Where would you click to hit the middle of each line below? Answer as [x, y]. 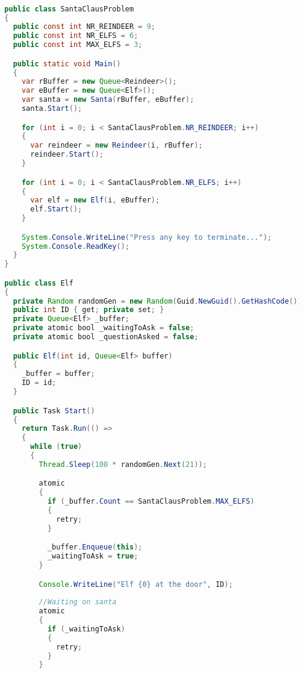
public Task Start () [54, 411]
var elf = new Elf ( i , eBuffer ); [95, 200]
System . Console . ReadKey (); [75, 246]
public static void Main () [67, 64]
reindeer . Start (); [67, 155]
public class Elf [39, 283]
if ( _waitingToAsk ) [86, 629]
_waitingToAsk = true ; [93, 556]
